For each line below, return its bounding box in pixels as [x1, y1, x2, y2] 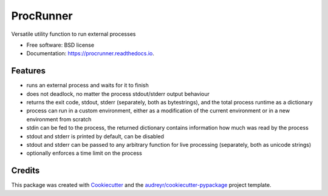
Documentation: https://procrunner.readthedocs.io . [26, 50, 155, 57]
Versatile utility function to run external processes [11, 30, 136, 38]
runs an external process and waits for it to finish [26, 82, 149, 89]
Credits [11, 166, 40, 176]
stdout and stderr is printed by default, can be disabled [26, 132, 164, 140]
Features [11, 66, 46, 76]
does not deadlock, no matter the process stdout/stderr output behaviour [26, 90, 210, 97]
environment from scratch [26, 115, 92, 123]
